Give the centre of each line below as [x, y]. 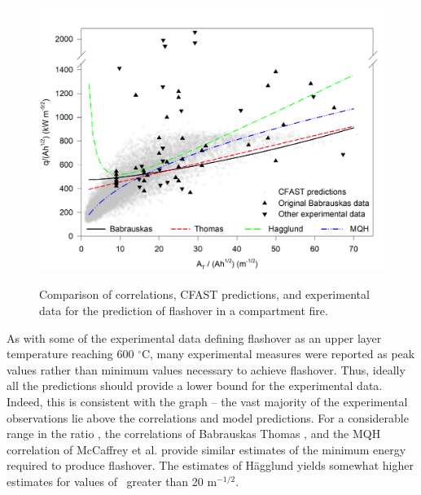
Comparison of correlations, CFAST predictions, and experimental [204, 294]
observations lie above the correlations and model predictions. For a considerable [208, 417]
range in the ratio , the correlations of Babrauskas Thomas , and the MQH [194, 434]
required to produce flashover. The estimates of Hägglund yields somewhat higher [210, 465]
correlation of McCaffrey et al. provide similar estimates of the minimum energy [206, 449]
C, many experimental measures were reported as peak [278, 354]
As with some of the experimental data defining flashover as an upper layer [194, 337]
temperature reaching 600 [70, 354]
